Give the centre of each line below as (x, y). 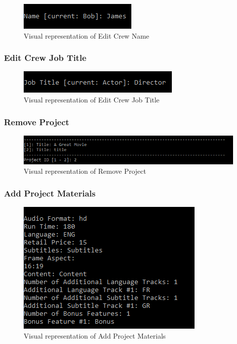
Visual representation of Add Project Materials (95, 335)
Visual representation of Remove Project (85, 171)
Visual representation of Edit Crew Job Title (92, 99)
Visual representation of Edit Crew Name (87, 35)
